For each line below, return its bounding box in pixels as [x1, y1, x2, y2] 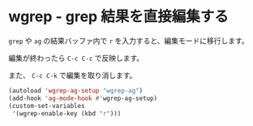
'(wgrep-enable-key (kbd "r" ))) [11, 109, 122, 118]
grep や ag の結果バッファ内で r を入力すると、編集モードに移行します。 [8, 36, 249, 46]
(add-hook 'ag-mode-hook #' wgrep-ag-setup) [8, 94, 158, 102]
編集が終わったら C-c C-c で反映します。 [8, 53, 144, 63]
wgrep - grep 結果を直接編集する [8, 7, 229, 26]
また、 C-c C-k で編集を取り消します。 [8, 70, 137, 80]
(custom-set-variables [8, 102, 85, 110]
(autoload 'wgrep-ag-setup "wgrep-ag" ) [8, 86, 144, 94]
